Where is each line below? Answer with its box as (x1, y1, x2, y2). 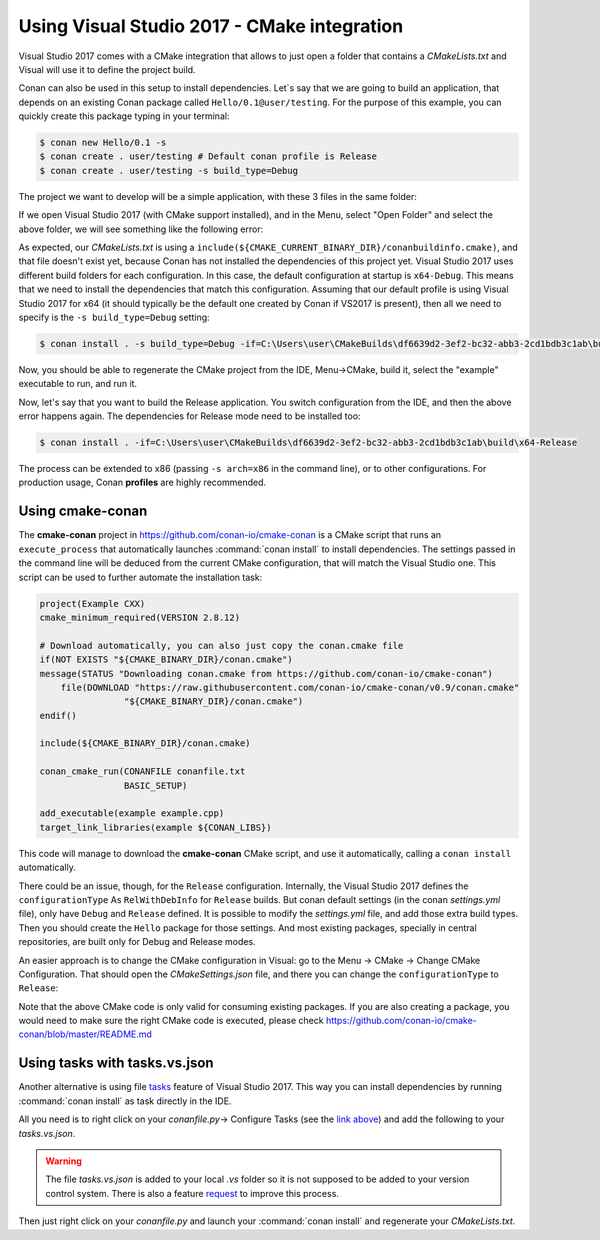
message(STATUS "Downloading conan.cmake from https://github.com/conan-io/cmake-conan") (39, 668, 494, 679)
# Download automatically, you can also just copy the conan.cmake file (39, 640, 404, 651)
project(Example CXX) (39, 598, 146, 609)
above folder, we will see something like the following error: (18, 223, 264, 235)
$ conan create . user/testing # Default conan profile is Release (39, 151, 378, 162)
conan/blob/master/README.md (18, 1028, 152, 1040)
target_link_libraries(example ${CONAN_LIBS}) (39, 821, 272, 833)
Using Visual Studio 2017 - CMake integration (18, 15, 404, 37)
